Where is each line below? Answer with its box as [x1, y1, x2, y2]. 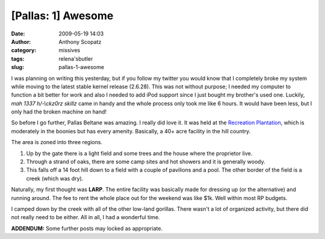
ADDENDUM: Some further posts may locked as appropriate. [11, 225, 162, 232]
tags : [11, 55, 25, 62]
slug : [11, 64, 24, 71]
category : [11, 47, 37, 54]
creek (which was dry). [26, 175, 84, 182]
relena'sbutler [58, 55, 93, 62]
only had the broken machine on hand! [11, 108, 107, 115]
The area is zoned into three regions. [11, 139, 102, 146]
